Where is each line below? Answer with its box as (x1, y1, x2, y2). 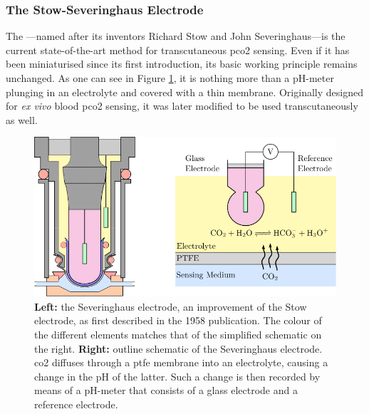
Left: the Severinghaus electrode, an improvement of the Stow (34, 299, 307, 314)
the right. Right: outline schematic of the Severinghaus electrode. (34, 341, 323, 356)
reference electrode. (34, 397, 118, 412)
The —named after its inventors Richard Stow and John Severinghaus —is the (6, 29, 345, 43)
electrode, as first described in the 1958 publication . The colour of (34, 313, 322, 328)
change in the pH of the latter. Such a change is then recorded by (34, 368, 321, 383)
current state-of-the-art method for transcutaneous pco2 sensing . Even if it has (6, 42, 350, 57)
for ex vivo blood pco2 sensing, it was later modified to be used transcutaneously (6, 98, 358, 113)
